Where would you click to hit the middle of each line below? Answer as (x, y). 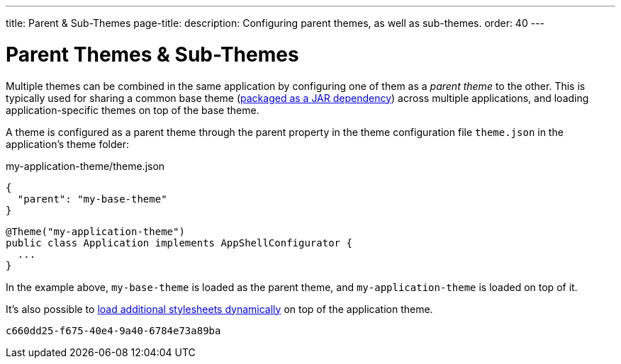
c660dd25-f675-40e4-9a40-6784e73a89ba (113, 330)
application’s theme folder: (68, 144)
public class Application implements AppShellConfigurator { (179, 243)
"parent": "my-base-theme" (92, 199)
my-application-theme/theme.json (85, 166)
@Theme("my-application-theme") (95, 231)
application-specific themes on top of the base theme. (133, 110)
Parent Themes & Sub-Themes (152, 54)
